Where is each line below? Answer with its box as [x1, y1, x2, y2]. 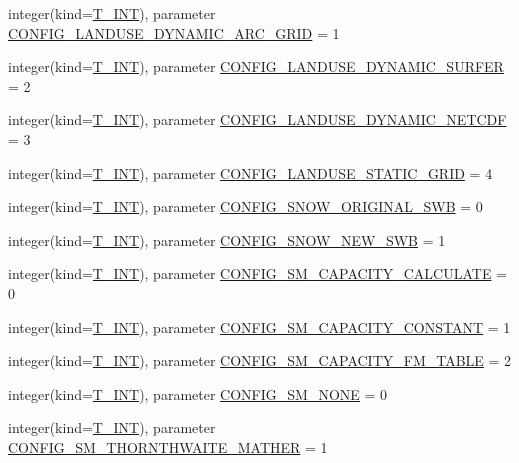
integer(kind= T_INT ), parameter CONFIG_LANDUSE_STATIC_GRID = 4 [8, 162, 493, 183]
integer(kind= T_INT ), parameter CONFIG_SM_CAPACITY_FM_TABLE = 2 [8, 350, 512, 371]
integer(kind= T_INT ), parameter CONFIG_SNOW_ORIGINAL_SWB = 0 [8, 196, 483, 217]
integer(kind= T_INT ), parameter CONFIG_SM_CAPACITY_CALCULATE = [8, 263, 508, 284]
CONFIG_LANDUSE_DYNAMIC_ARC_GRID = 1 [8, 22, 340, 43]
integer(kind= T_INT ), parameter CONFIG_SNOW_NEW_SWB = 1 [8, 229, 446, 250]
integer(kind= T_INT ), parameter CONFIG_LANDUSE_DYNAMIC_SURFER [8, 56, 504, 77]
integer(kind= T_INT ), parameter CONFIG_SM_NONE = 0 [8, 383, 388, 404]
